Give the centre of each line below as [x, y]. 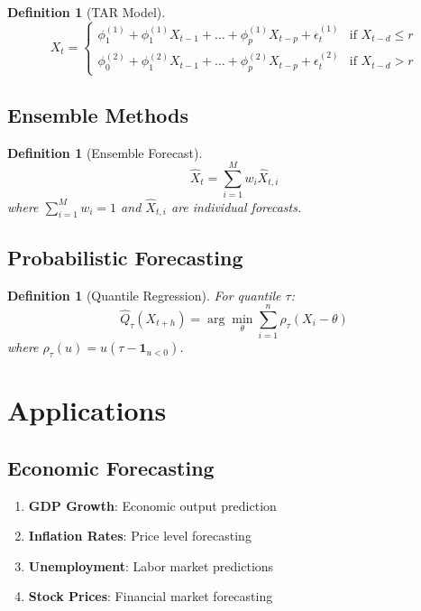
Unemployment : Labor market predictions [151, 565]
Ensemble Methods [98, 114]
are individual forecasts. [237, 206]
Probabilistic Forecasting [125, 257]
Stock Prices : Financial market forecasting [151, 596]
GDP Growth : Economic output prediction [152, 505]
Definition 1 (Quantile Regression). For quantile [144, 295]
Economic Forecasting [111, 467]
